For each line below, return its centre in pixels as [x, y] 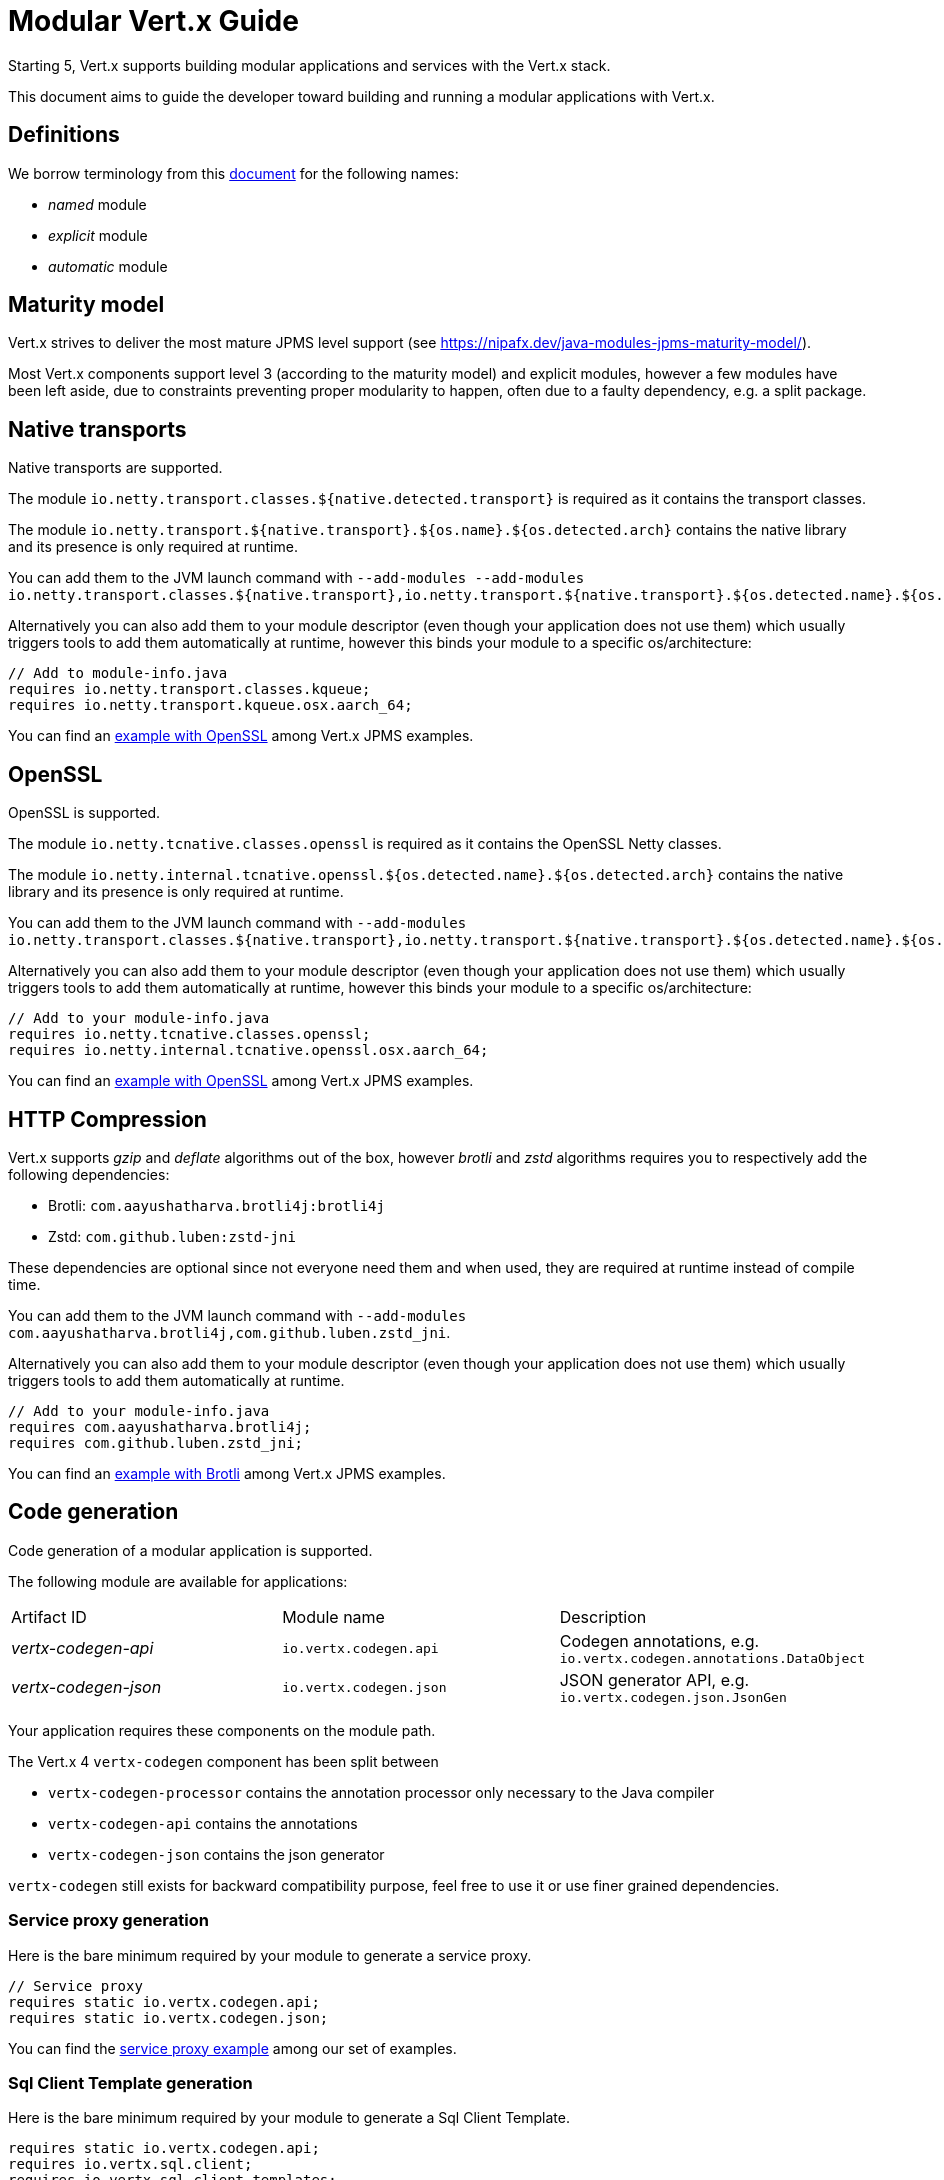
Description [603, 1616]
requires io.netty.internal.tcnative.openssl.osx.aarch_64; [248, 1050]
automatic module [108, 266]
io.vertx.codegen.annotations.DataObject [712, 1658]
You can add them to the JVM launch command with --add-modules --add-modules [296, 578]
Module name [333, 1616]
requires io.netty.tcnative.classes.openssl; [189, 1034]
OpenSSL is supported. [84, 813]
